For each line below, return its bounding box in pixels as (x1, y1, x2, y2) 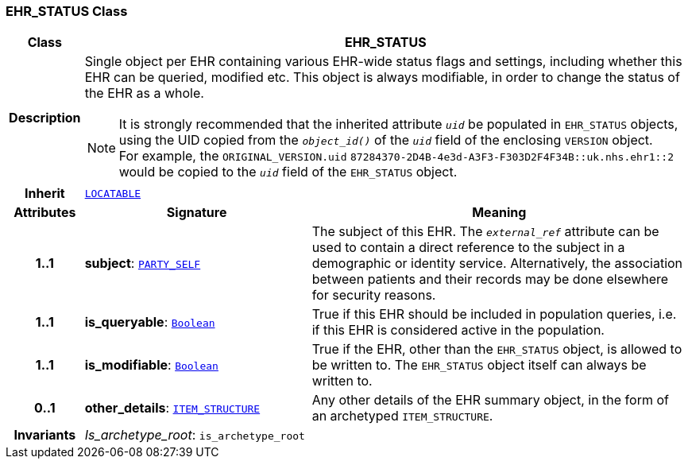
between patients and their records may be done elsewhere (311, 271, 669, 288)
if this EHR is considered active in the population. (311, 322, 605, 339)
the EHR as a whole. (84, 85, 204, 102)
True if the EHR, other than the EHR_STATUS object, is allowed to (311, 341, 682, 358)
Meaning (472, 204, 527, 221)
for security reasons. (311, 287, 436, 304)
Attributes (14, 204, 76, 221)
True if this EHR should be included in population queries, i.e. (311, 306, 677, 323)
